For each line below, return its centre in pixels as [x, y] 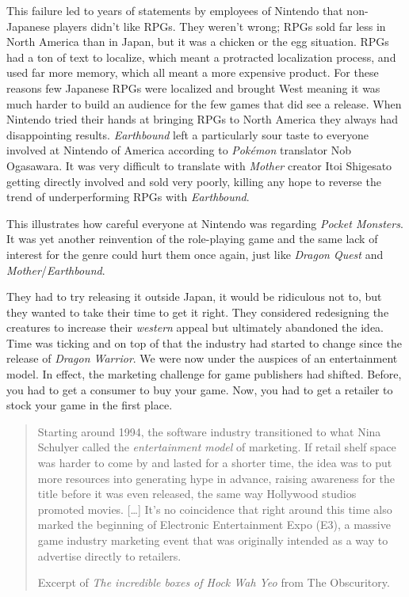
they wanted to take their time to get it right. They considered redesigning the [198, 312]
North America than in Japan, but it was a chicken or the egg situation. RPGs [198, 42]
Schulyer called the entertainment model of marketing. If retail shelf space [217, 447]
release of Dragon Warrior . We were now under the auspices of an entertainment [202, 358]
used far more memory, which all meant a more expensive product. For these [193, 72]
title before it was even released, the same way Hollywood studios [197, 494]
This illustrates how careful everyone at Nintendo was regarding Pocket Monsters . [205, 223]
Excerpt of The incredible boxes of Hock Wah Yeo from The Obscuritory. [214, 582]
